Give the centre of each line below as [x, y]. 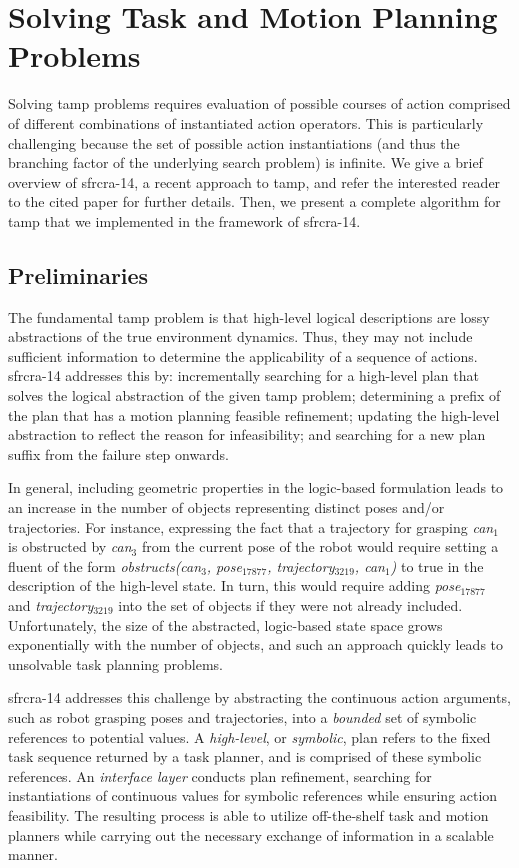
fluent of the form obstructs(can [105, 565]
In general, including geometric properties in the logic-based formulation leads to [256, 487]
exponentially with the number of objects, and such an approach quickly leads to [256, 644]
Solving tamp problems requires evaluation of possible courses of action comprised [259, 103]
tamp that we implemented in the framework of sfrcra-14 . [184, 220]
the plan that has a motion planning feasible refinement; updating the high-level [254, 414]
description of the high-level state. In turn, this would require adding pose [234, 585]
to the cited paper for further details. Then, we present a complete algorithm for [254, 201]
